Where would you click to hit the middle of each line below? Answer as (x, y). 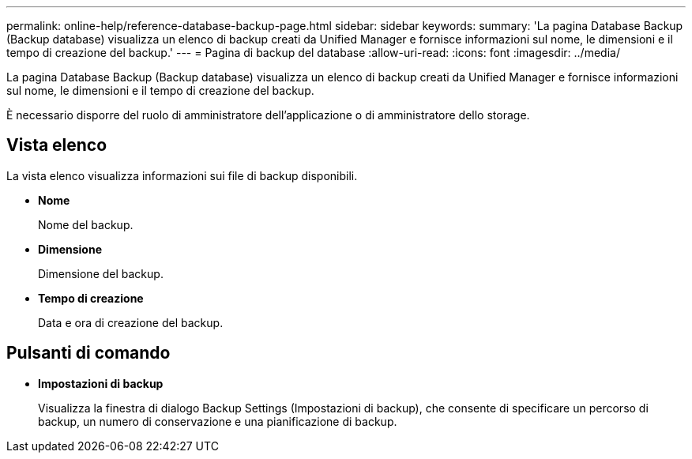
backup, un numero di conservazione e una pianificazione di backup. (218, 421)
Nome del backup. (86, 224)
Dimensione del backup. (101, 273)
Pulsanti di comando (88, 353)
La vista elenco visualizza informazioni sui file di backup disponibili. (182, 175)
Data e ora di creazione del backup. (131, 322)
